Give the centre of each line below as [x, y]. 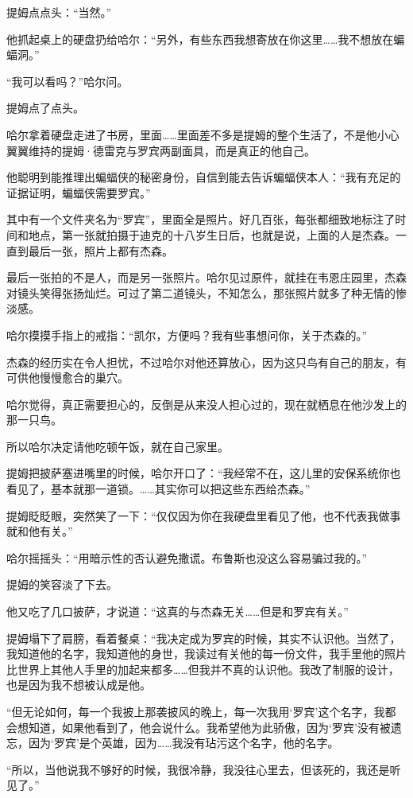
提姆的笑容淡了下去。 [62, 584]
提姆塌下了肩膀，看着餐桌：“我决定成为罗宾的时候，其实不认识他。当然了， [204, 638]
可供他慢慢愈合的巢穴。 [68, 378]
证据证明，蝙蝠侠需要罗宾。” [79, 192]
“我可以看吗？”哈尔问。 [68, 81]
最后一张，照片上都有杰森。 [100, 250]
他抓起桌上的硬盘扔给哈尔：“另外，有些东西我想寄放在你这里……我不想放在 [200, 39]
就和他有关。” [40, 531]
